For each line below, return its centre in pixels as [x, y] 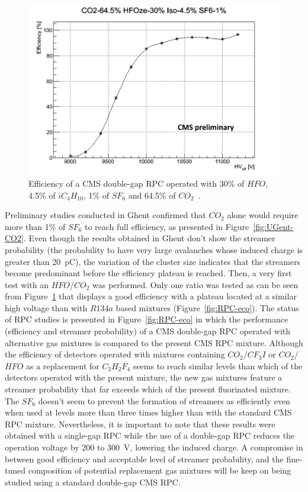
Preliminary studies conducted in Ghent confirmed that [105, 215]
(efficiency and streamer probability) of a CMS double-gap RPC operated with [148, 331]
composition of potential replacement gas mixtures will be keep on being [160, 470]
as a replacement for [63, 365]
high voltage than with [46, 307]
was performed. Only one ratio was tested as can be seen [195, 284]
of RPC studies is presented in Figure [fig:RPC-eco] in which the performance [147, 319]
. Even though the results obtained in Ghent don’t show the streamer [149, 238]
